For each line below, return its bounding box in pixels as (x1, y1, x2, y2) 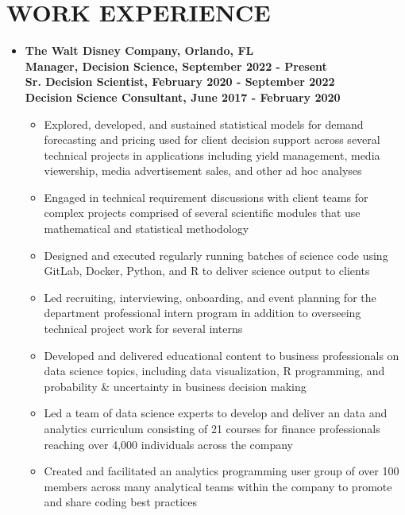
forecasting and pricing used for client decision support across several (44, 131, 380, 148)
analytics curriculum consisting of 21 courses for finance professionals (44, 420, 380, 436)
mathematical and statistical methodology (44, 220, 249, 237)
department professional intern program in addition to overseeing (44, 304, 361, 321)
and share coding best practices (44, 494, 198, 510)
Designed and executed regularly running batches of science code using (44, 246, 388, 263)
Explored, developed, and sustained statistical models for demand (44, 115, 364, 132)
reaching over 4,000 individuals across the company (44, 436, 293, 452)
